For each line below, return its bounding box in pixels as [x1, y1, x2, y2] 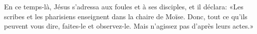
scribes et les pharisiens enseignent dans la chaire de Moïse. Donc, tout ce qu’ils [4, 11, 248, 21]
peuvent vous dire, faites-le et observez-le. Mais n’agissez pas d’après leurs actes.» [4, 21, 254, 31]
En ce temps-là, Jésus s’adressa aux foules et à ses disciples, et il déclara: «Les [4, 1, 244, 11]
